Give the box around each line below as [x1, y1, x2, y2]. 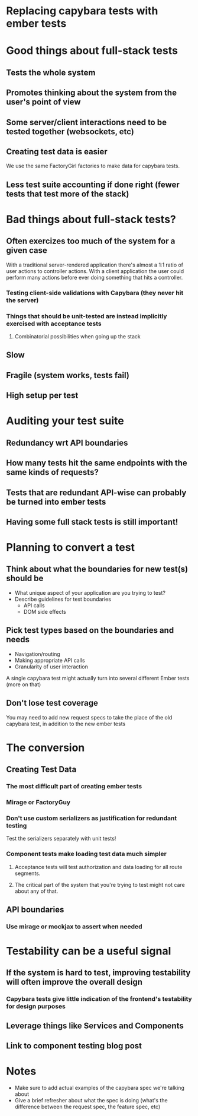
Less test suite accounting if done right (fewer [6, 179, 180, 189]
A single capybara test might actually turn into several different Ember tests [6, 674, 190, 681]
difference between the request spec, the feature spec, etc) [14, 1103, 161, 1111]
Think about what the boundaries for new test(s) [6, 564, 188, 574]
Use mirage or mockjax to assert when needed [6, 922, 143, 930]
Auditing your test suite [6, 414, 124, 428]
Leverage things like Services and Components [6, 1020, 184, 1031]
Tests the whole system [6, 67, 96, 78]
